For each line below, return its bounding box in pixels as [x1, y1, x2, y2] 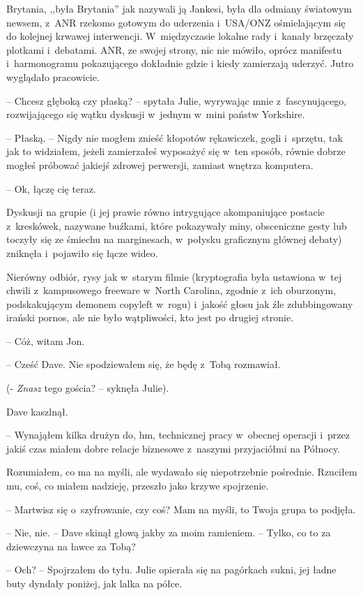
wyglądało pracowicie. [6, 69, 100, 84]
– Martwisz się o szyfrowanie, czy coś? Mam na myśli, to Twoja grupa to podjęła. [6, 501, 356, 516]
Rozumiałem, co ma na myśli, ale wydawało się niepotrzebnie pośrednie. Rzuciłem [6, 464, 357, 479]
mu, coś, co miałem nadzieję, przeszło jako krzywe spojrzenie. [6, 478, 269, 493]
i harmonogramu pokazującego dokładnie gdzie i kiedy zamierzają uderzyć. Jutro [6, 56, 354, 71]
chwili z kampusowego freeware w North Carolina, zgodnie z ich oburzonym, [6, 283, 337, 297]
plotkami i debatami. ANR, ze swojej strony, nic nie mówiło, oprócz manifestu [6, 42, 342, 57]
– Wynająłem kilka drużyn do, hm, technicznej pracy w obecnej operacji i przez [6, 427, 350, 442]
